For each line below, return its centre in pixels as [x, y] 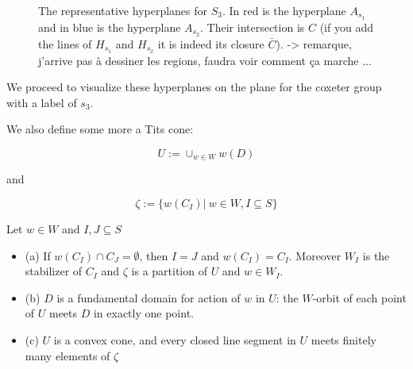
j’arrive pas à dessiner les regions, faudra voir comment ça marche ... [205, 60]
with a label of [42, 102]
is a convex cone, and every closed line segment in [175, 339]
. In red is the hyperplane [284, 10]
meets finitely [344, 339]
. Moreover [315, 255]
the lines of [65, 43]
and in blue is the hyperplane [110, 27]
